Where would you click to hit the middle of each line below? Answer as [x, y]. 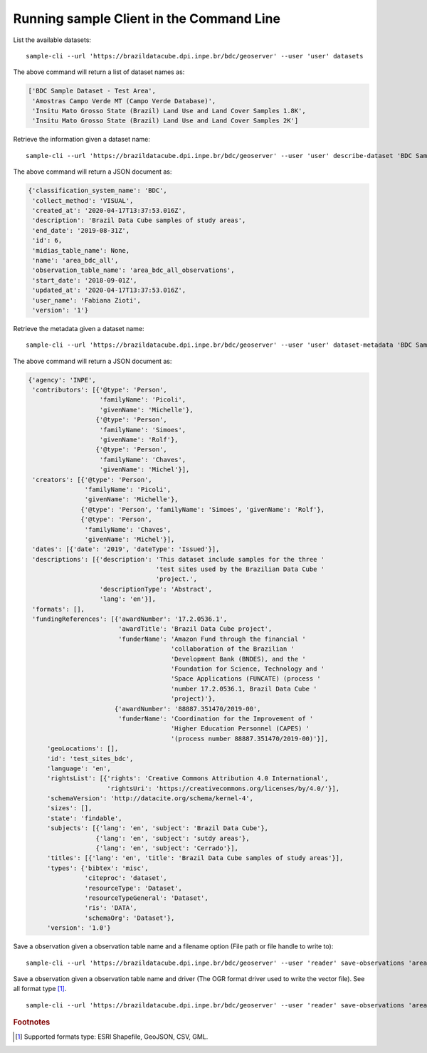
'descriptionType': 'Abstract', [156, 589]
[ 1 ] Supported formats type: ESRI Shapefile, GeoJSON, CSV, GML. [112, 1037]
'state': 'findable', [84, 818]
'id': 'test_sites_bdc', [90, 759]
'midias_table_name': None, [81, 250]
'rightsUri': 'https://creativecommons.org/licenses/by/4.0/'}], [223, 788]
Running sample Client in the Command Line [147, 19]
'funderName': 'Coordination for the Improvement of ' [216, 718]
